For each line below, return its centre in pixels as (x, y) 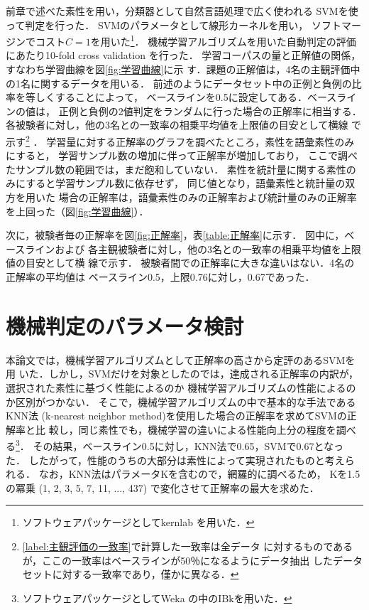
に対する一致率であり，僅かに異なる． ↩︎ (145, 574)
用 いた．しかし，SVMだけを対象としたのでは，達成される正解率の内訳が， (182, 374)
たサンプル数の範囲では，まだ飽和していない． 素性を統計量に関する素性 (176, 169)
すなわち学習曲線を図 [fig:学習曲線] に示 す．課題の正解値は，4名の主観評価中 (183, 69)
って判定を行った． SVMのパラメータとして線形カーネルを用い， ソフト (174, 25)
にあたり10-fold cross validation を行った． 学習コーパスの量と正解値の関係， (183, 55)
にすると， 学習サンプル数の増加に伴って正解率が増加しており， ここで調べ (182, 155)
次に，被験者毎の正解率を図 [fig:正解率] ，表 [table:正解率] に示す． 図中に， (175, 235)
